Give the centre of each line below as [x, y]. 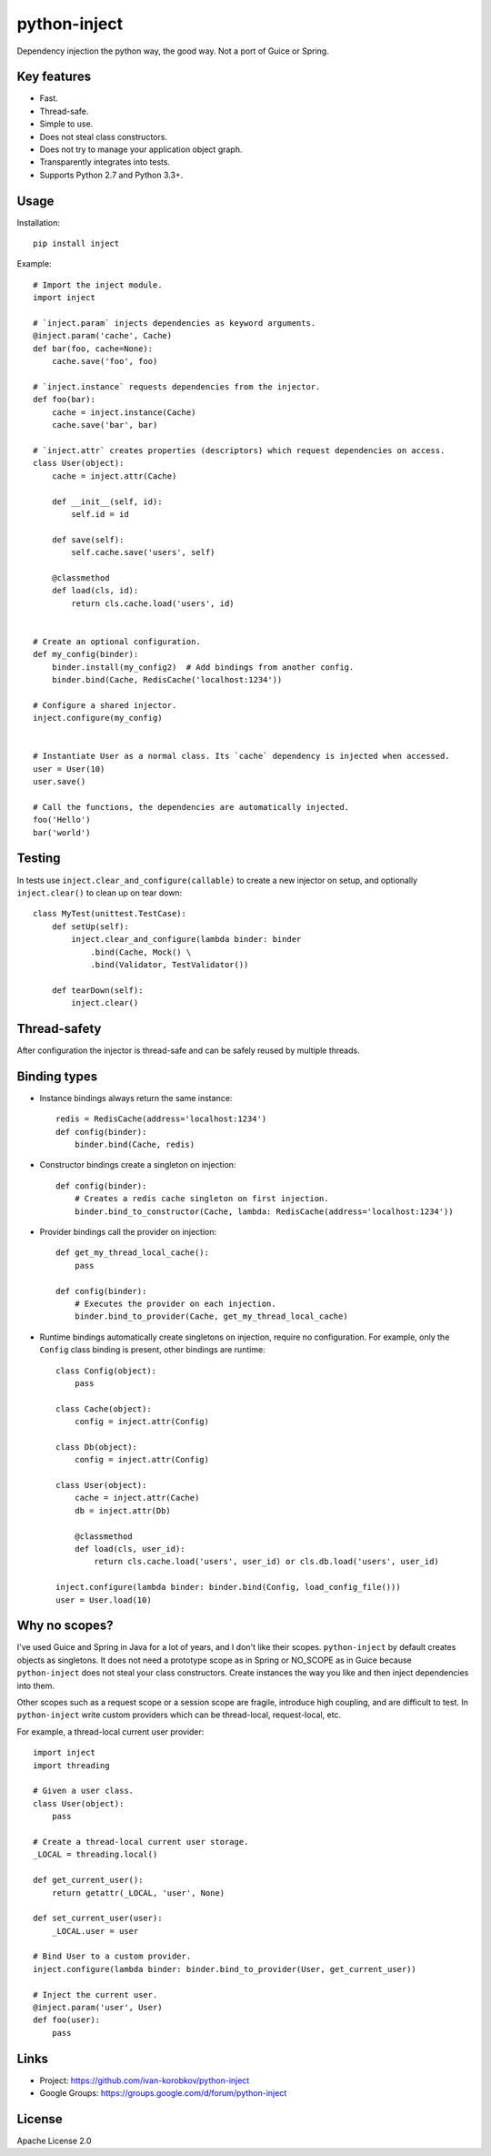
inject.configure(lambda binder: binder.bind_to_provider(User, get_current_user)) [225, 1969]
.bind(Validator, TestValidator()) [170, 964]
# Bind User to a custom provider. [112, 1956]
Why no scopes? [65, 1626]
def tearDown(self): [97, 990]
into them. [35, 1685]
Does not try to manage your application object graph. [141, 149]
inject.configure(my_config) [98, 718]
